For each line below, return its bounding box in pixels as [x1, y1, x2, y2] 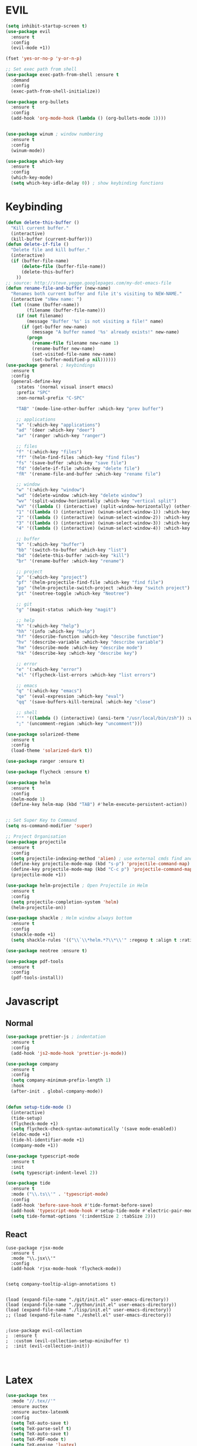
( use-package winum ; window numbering [5, 131, 103, 137]
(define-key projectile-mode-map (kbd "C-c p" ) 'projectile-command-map [11, 867, 193, 873]
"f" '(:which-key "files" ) [16, 449, 82, 455]
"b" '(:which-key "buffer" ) [16, 542, 85, 547]
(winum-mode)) [11, 147, 45, 153]
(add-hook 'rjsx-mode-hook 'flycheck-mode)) [11, 1266, 122, 1272]
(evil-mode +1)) [11, 45, 51, 51]
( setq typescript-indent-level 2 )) [11, 1169, 98, 1176]
